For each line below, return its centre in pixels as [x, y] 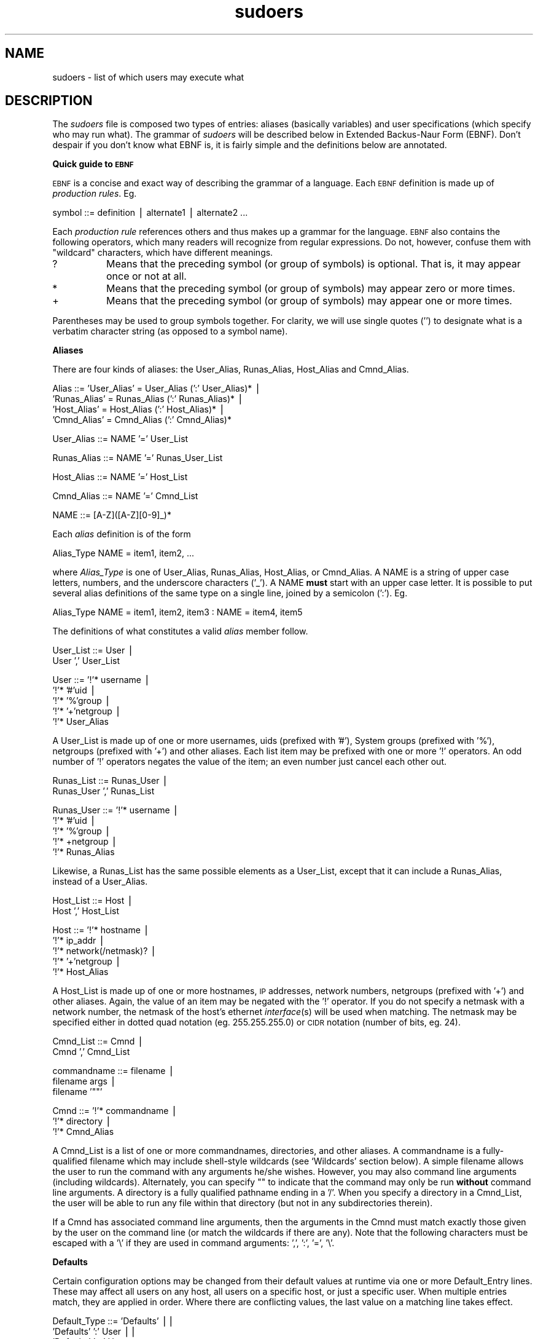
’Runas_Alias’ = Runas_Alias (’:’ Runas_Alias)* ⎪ [148, 399]
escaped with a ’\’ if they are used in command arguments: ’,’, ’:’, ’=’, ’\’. [193, 1243]
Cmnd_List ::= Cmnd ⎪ [98, 1041]
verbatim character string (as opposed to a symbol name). [170, 331]
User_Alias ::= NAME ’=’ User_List [120, 439]
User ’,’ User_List [86, 661]
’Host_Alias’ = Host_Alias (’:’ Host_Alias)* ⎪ [139, 409]
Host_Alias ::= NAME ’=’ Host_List [120, 477]
